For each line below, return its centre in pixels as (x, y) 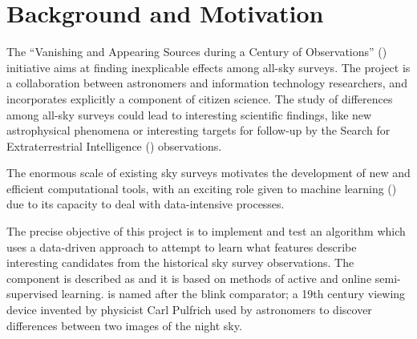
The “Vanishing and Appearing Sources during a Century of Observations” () (197, 52)
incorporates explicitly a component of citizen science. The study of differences (200, 98)
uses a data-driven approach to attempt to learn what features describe (182, 246)
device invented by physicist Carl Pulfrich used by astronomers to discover (189, 310)
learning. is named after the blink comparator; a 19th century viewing (233, 294)
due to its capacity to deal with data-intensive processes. (146, 204)
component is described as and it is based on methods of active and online (189, 278)
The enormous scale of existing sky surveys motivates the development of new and (208, 173)
